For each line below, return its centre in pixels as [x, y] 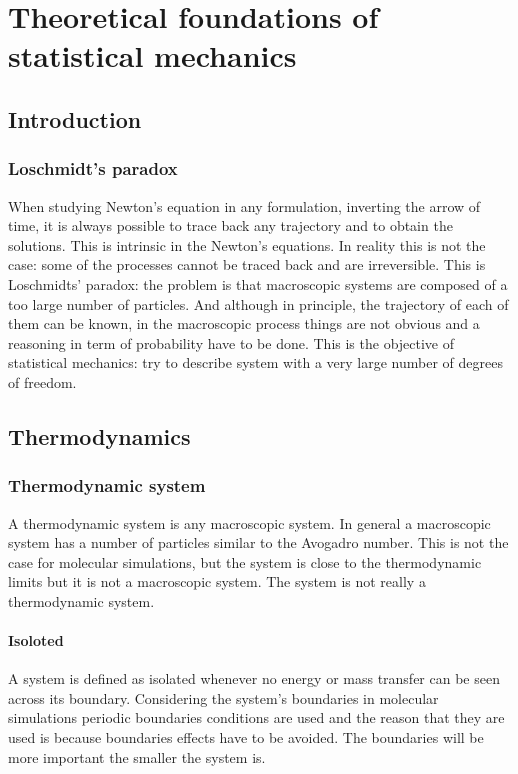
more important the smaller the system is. [137, 756]
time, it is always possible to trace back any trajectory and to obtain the [230, 225]
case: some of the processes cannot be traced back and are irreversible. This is [247, 264]
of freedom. [42, 381]
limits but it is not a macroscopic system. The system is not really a [217, 581]
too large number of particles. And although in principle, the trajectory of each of [258, 303]
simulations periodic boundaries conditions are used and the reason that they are [256, 717]
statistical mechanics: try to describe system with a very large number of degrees [255, 362]
